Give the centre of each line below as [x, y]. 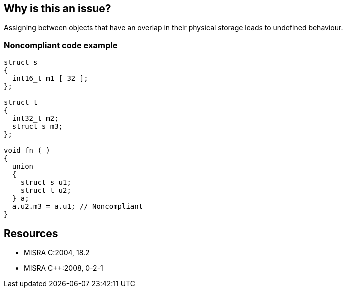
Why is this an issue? [58, 9]
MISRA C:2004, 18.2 [57, 253]
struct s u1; [46, 183]
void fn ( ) [27, 151]
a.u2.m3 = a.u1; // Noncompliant [78, 207]
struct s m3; [38, 127]
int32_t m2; [35, 119]
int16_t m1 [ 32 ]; [50, 79]
